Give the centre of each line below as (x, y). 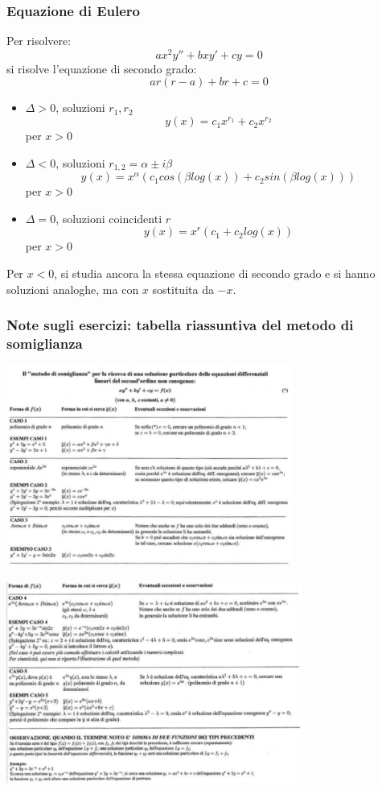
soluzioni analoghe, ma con (73, 289)
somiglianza (45, 343)
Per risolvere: (39, 41)
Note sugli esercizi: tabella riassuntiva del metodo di (180, 325)
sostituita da (183, 289)
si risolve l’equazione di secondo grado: (102, 68)
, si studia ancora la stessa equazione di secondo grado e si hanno (215, 273)
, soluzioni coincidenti (109, 218)
